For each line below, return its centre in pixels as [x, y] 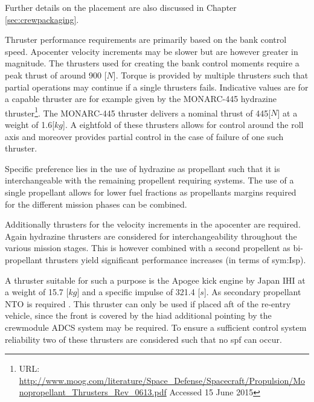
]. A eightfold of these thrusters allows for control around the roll [183, 124]
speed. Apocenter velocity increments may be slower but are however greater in [152, 51]
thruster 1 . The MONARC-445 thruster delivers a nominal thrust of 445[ [138, 112]
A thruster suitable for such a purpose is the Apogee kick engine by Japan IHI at [155, 280]
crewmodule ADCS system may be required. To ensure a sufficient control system [156, 327]
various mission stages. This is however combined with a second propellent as [148, 248]
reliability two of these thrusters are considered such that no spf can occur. [143, 339]
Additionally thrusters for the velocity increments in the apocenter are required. [153, 224]
